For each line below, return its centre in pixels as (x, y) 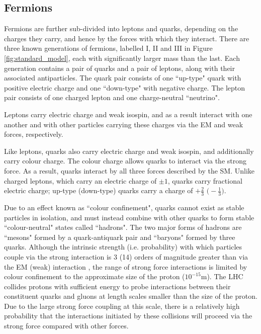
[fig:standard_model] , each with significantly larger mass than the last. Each (122, 58)
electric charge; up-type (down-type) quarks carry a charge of (99, 190)
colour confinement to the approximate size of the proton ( (95, 276)
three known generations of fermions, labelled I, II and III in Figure (108, 48)
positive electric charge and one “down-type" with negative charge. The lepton (125, 87)
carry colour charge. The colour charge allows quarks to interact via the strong (125, 161)
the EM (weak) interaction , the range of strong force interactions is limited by (126, 266)
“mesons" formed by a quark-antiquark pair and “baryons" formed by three (120, 237)
